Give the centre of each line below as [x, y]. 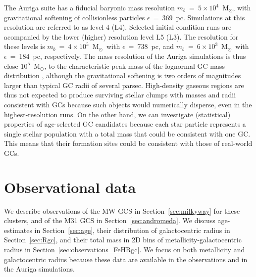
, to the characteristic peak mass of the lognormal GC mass [134, 66]
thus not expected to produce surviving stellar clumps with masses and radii [120, 95]
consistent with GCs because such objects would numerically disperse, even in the [128, 104]
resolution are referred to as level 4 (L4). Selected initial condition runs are [118, 27]
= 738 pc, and [151, 46]
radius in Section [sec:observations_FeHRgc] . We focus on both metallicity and [125, 249]
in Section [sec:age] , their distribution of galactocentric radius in [132, 230]
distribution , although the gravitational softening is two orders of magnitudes [123, 75]
